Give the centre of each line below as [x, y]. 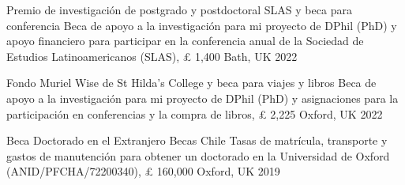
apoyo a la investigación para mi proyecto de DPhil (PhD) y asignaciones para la [202, 98]
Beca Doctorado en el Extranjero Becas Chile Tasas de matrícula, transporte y [197, 140]
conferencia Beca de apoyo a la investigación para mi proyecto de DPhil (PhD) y [202, 25]
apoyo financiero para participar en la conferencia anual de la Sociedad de [185, 41]
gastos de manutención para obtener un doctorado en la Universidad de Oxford [198, 155]
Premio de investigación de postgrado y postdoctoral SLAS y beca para [179, 9]
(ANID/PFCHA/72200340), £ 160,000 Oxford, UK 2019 [143, 171]
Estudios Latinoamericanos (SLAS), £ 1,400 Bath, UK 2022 [152, 56]
